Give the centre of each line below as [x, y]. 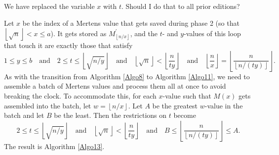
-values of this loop [212, 33]
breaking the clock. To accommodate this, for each [80, 95]
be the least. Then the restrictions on [110, 115]
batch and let [24, 115]
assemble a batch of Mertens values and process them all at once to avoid [115, 86]
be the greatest [175, 105]
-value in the [224, 105]
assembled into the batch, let [48, 105]
